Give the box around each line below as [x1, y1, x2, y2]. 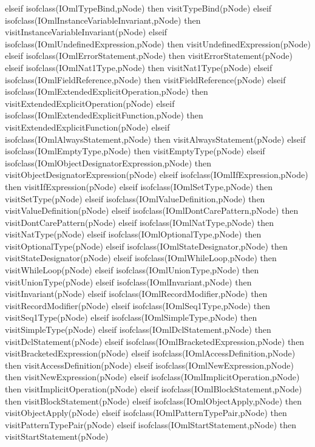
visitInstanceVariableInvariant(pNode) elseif [5, 26, 168, 38]
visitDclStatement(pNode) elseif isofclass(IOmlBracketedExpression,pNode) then [5, 335, 305, 347]
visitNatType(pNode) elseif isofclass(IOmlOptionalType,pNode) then [5, 228, 262, 241]
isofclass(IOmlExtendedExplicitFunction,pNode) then [5, 109, 203, 121]
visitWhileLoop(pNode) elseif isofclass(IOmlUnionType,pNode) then [5, 264, 259, 276]
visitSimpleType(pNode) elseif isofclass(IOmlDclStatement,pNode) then [5, 323, 271, 336]
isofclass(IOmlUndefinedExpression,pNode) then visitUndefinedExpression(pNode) [5, 37, 311, 50]
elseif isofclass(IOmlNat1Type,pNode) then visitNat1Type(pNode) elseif [5, 61, 273, 73]
